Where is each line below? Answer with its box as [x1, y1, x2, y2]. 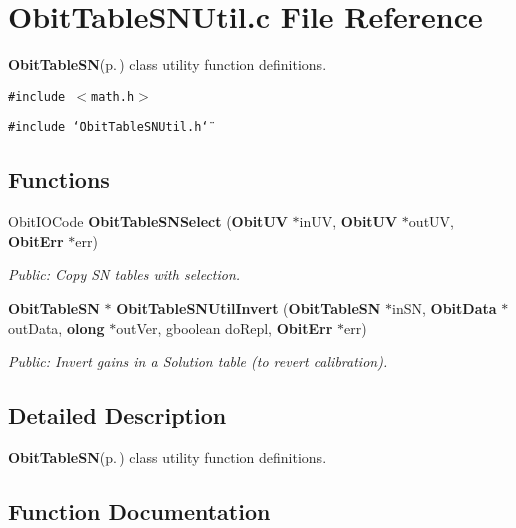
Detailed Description [8, 400, 227, 431]
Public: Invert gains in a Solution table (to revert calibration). [8, 351, 388, 372]
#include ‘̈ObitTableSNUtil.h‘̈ [8, 120, 209, 135]
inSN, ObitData [392, 298, 497, 319]
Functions [8, 164, 110, 195]
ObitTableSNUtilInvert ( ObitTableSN [116, 298, 381, 319]
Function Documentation [8, 495, 271, 526]
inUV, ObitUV [299, 211, 398, 232]
